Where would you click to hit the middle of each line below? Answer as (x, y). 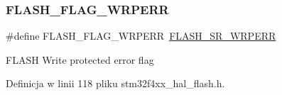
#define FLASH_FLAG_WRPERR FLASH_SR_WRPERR (141, 36)
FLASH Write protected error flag (80, 59)
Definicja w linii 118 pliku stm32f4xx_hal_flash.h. (115, 83)
